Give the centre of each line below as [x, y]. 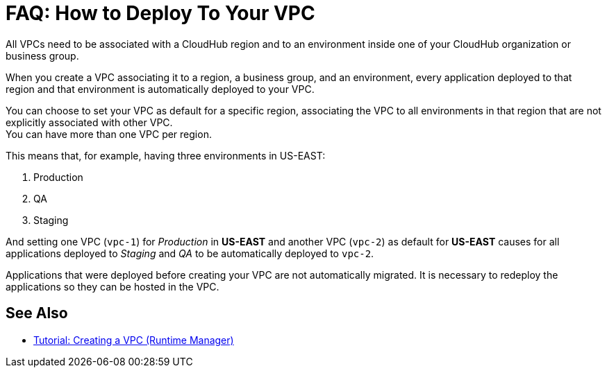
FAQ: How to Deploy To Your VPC [160, 13]
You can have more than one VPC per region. [109, 134]
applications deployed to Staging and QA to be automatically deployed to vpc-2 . [190, 253]
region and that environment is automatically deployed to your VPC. [160, 89]
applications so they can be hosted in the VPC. [113, 286]
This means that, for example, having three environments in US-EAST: [166, 155]
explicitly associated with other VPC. [89, 122]
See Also [37, 313]
